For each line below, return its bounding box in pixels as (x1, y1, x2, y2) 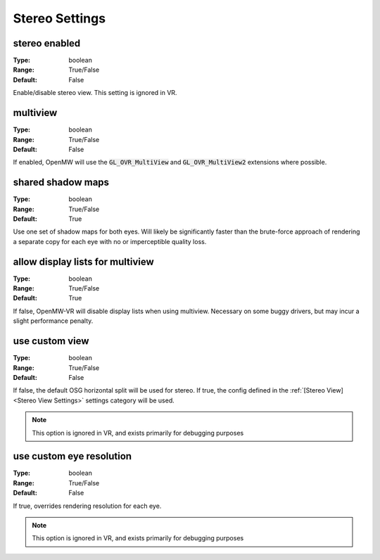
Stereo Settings (13, 11, 106, 26)
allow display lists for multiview (13, 255, 154, 267)
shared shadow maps (13, 177, 109, 189)
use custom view (13, 335, 89, 348)
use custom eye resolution (13, 450, 132, 462)
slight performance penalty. (13, 317, 94, 325)
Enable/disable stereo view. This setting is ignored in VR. (13, 89, 177, 97)
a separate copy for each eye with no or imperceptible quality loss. (13, 237, 207, 246)
